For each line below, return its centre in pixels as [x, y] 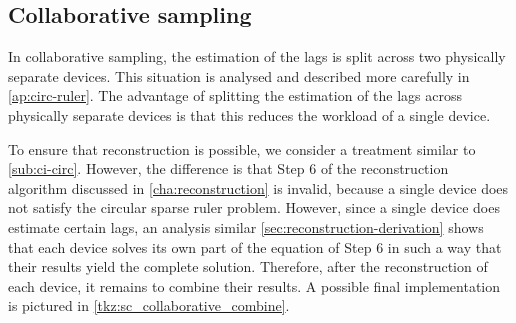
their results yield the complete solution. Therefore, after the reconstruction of [248, 266]
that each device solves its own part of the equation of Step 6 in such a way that [255, 246]
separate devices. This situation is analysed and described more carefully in [239, 75]
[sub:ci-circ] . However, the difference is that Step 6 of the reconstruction [228, 168]
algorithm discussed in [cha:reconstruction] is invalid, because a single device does [258, 187]
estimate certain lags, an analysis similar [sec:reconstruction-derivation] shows [246, 226]
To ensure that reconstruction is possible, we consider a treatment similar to [242, 148]
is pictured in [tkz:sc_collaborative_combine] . [149, 305]
